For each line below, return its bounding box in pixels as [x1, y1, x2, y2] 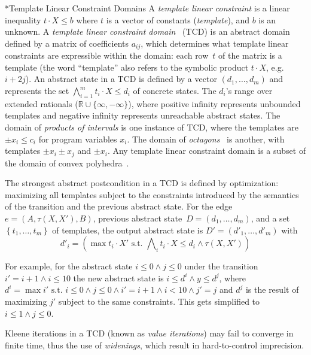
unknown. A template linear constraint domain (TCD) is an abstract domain [5, 25, 290, 38]
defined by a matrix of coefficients [5, 37, 129, 49]
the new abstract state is [73, 271, 164, 284]
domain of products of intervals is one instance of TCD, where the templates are [5, 121, 299, 133]
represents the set [5, 84, 69, 97]
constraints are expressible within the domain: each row [5, 49, 209, 62]
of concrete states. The [133, 84, 217, 97]
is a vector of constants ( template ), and [106, 13, 249, 26]
